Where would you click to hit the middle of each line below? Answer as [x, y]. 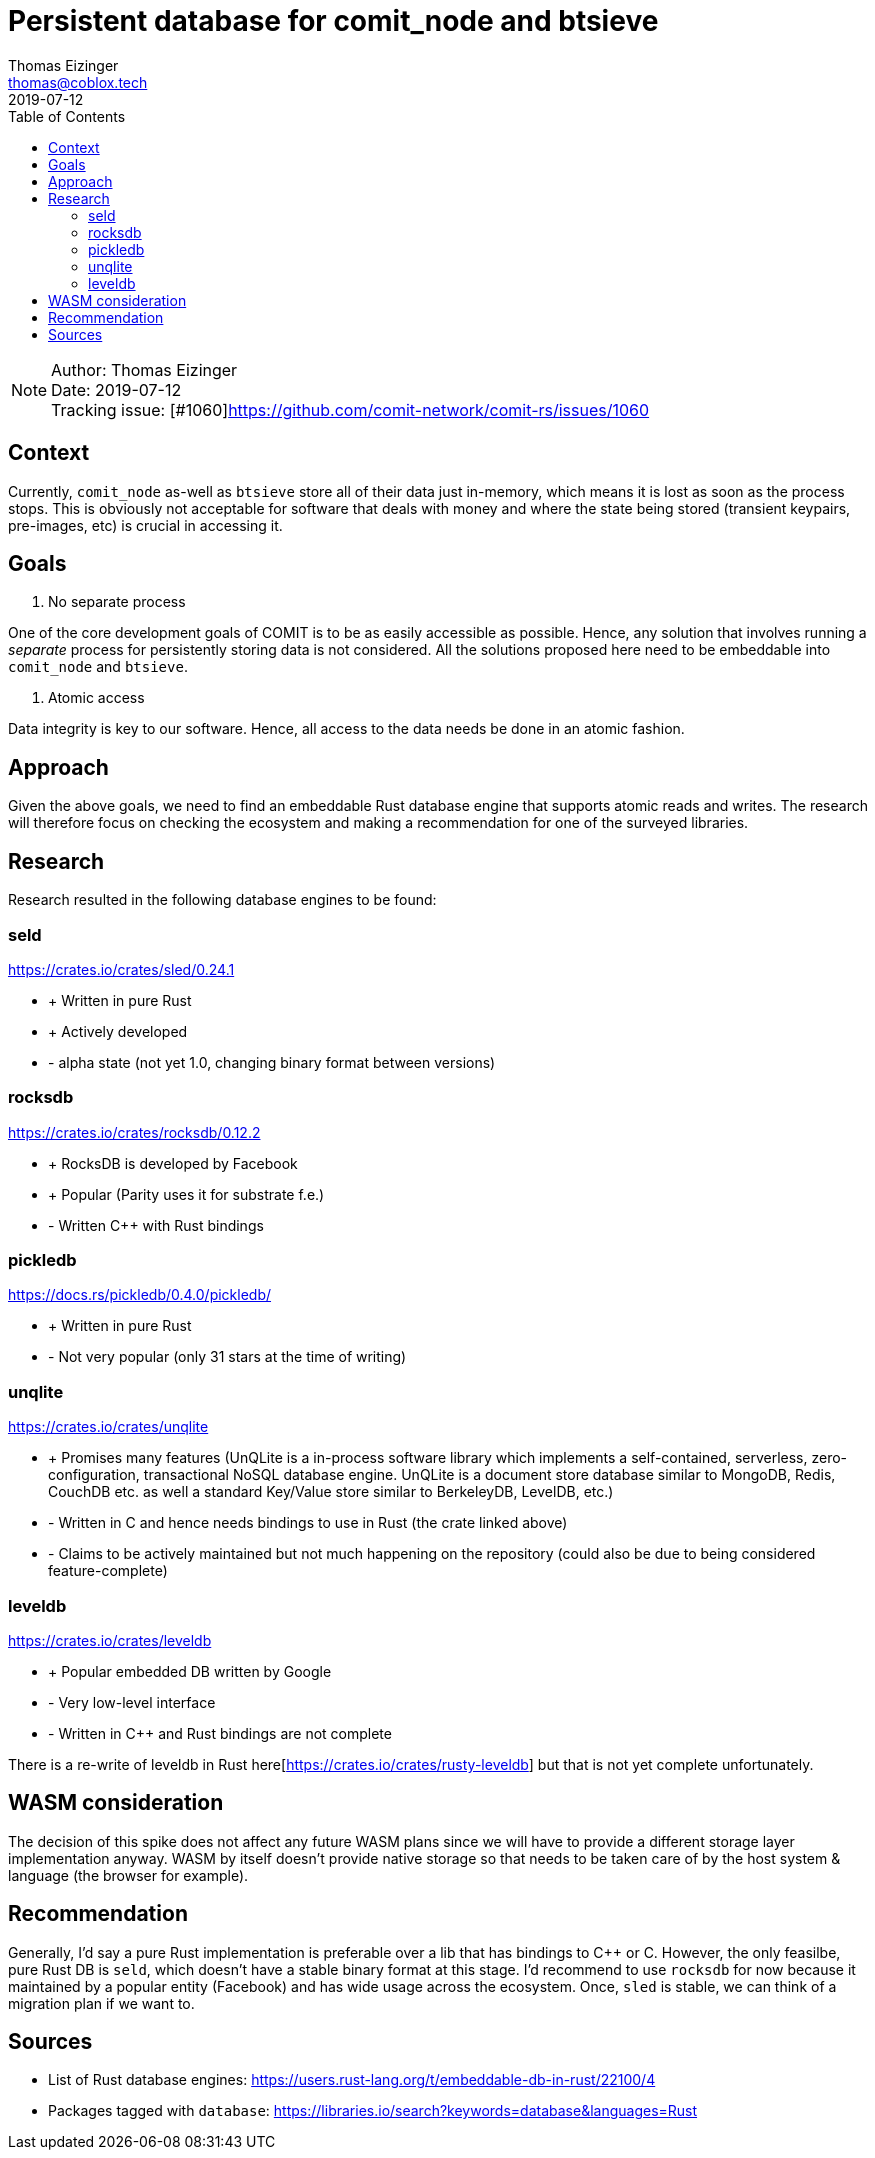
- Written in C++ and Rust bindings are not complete [220, 1733]
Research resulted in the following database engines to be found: [222, 900]
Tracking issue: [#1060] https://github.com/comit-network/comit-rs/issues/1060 [350, 409]
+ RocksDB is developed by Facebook [173, 1163]
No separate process [117, 602]
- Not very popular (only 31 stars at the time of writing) [227, 1357]
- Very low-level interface [132, 1702]
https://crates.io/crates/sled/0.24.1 [121, 969]
